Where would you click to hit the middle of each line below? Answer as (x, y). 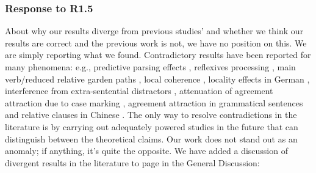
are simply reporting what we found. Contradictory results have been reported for (158, 55)
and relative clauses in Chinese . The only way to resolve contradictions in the (151, 115)
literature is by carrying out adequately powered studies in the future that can (152, 126)
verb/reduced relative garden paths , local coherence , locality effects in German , (157, 79)
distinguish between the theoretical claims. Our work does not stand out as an (151, 138)
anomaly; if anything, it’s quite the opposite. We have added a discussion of (146, 151)
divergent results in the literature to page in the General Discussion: (132, 162)
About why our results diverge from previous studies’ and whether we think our (154, 31)
